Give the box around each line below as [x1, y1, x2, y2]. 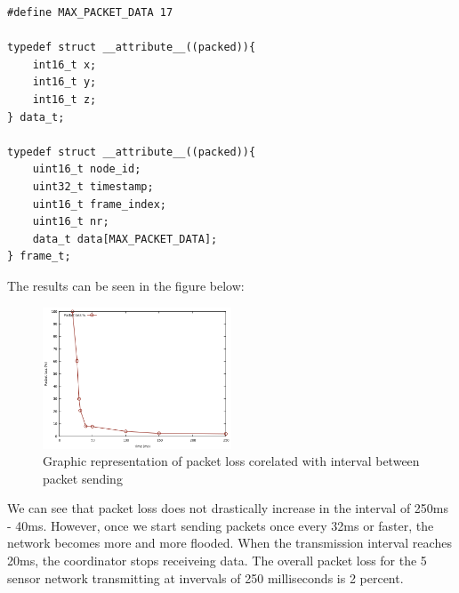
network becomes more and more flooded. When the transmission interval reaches [7, 533, 452, 552]
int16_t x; [32, 58, 97, 71]
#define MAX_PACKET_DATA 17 [7, 6, 173, 19]
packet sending [43, 469, 123, 487]
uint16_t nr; [32, 215, 109, 228]
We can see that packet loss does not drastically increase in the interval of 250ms [7, 499, 449, 517]
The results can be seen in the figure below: [7, 276, 245, 294]
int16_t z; [32, 92, 97, 106]
